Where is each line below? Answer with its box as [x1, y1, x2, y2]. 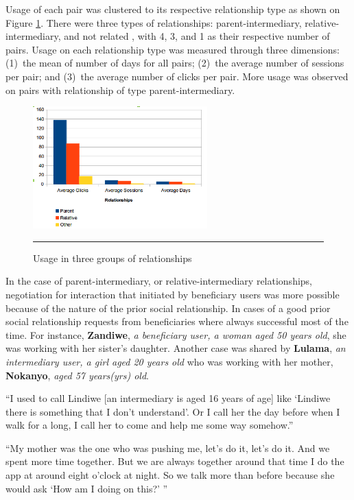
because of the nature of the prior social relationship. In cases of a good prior [5, 300, 331, 315]
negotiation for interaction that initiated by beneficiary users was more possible [5, 287, 340, 301]
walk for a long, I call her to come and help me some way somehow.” [5, 418, 294, 432]
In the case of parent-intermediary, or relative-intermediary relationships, [5, 274, 313, 288]
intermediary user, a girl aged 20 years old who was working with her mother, [5, 354, 333, 368]
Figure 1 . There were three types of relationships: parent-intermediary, [5, 15, 302, 29]
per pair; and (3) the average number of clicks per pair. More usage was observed [5, 69, 349, 83]
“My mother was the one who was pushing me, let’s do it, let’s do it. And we [5, 440, 330, 455]
